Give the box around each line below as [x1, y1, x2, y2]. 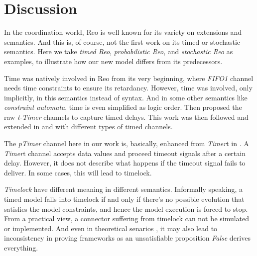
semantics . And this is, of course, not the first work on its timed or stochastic [4, 36, 241, 47]
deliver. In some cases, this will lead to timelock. [4, 167, 152, 177]
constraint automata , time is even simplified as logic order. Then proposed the [4, 102, 242, 112]
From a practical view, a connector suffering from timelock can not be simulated [4, 213, 250, 224]
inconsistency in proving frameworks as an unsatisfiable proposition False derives [4, 233, 251, 243]
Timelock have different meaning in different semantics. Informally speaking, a [4, 184, 243, 194]
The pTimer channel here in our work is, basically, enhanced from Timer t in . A [4, 138, 249, 149]
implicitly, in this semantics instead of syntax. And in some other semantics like [4, 92, 248, 102]
